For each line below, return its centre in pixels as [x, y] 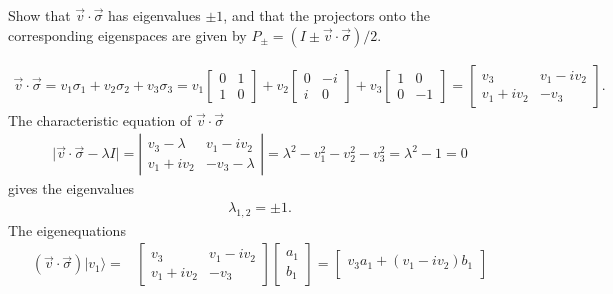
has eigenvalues [154, 15]
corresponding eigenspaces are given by [127, 34]
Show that [39, 15]
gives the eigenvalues [71, 188]
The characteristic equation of [100, 119]
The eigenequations [67, 229]
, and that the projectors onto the [327, 15]
